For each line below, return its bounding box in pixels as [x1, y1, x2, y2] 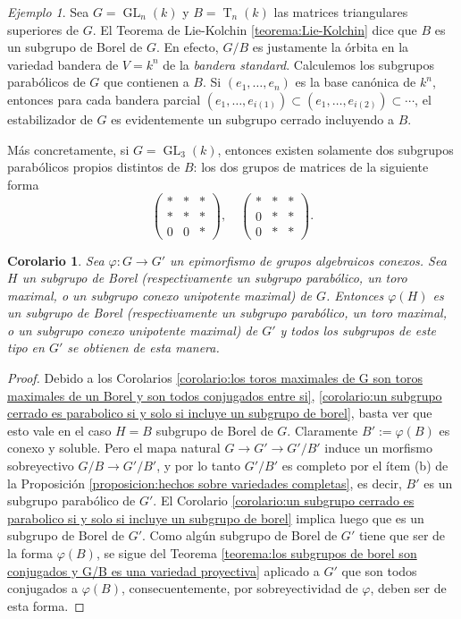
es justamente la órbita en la [252, 38, 409, 56]
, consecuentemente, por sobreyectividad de [121, 579, 358, 598]
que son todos [341, 561, 417, 580]
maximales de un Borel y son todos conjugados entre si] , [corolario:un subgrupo [7, 386, 442, 404]
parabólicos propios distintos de [7, 157, 180, 176]
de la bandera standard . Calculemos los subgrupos [163, 55, 434, 73]
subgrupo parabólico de [7, 491, 136, 510]
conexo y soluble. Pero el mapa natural [7, 438, 221, 457]
